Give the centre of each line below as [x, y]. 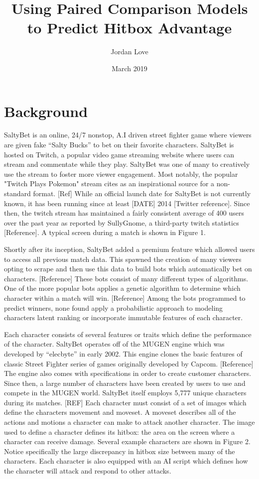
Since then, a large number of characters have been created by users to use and [125, 383]
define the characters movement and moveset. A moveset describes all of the [120, 412]
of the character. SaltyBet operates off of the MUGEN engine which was [114, 344]
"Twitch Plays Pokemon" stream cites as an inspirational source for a [109, 183]
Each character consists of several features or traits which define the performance [128, 334]
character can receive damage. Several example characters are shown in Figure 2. [127, 441]
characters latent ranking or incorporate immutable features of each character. [124, 317]
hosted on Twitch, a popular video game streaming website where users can [119, 154]
